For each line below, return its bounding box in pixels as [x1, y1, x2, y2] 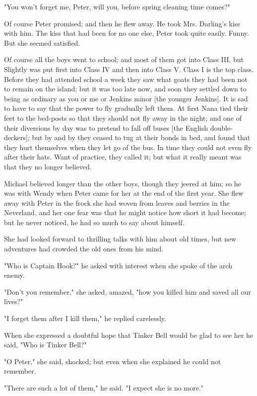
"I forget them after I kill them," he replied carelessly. [4, 313, 166, 323]
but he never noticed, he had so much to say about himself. [4, 217, 185, 227]
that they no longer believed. [4, 161, 92, 171]
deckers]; [4, 132, 30, 143]
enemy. [4, 270, 25, 280]
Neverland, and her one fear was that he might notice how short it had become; [4, 207, 246, 218]
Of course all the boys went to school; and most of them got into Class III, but [4, 54, 244, 65]
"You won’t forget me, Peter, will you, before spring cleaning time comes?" [4, 1, 230, 11]
